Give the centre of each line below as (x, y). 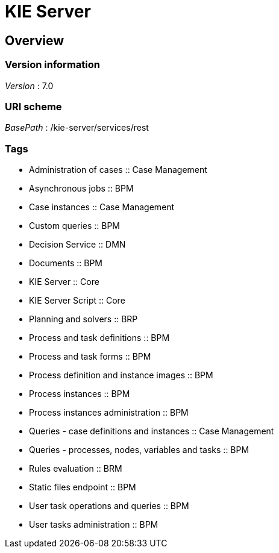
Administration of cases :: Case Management (118, 170)
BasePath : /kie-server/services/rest (77, 128)
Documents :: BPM (66, 263)
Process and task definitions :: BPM (99, 338)
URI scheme (33, 106)
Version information (52, 65)
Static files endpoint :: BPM (83, 487)
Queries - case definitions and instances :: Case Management (152, 431)
